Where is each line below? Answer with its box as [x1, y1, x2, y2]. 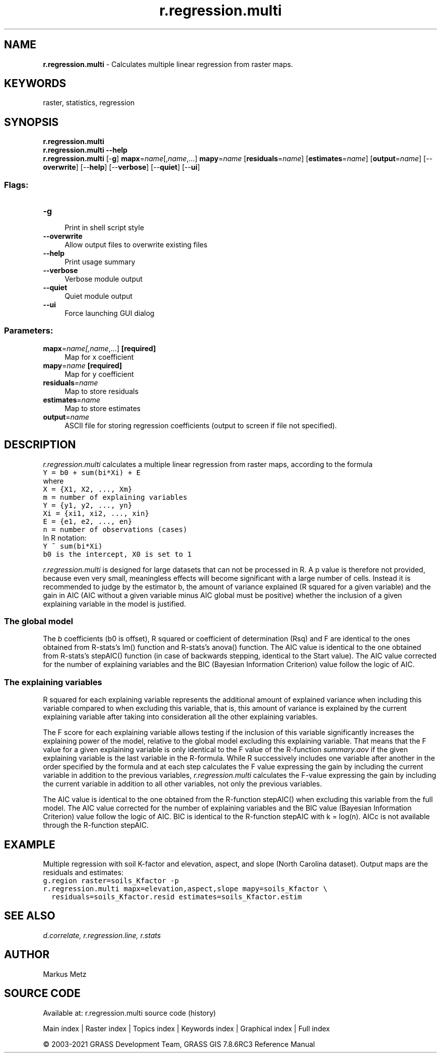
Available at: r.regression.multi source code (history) [43, 1008, 216, 1017]
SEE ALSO [4, 909, 55, 922]
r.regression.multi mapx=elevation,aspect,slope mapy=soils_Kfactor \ [43, 884, 328, 893]
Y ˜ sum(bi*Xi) [43, 542, 103, 550]
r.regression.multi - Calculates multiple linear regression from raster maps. [43, 59, 293, 69]
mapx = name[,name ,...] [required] [43, 344, 156, 353]
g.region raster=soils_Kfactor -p [43, 876, 179, 885]
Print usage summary [64, 257, 135, 267]
